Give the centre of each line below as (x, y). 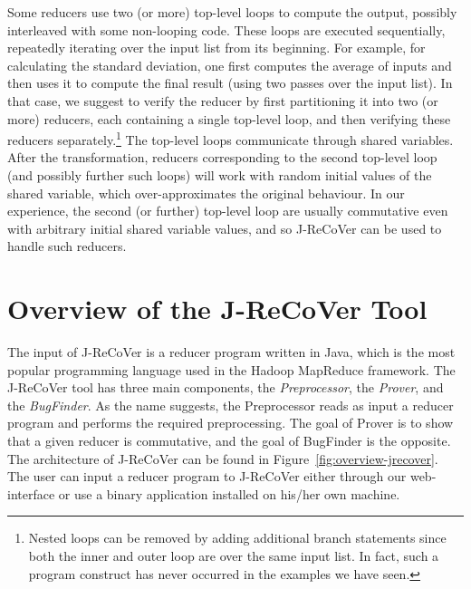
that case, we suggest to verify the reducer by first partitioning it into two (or (223, 100)
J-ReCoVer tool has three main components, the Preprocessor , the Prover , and (226, 387)
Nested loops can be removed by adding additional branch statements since (237, 538)
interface (31, 493)
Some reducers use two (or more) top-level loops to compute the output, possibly (232, 12)
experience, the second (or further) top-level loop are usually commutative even (228, 211)
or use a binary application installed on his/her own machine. (229, 493)
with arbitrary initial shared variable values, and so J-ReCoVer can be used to (225, 228)
